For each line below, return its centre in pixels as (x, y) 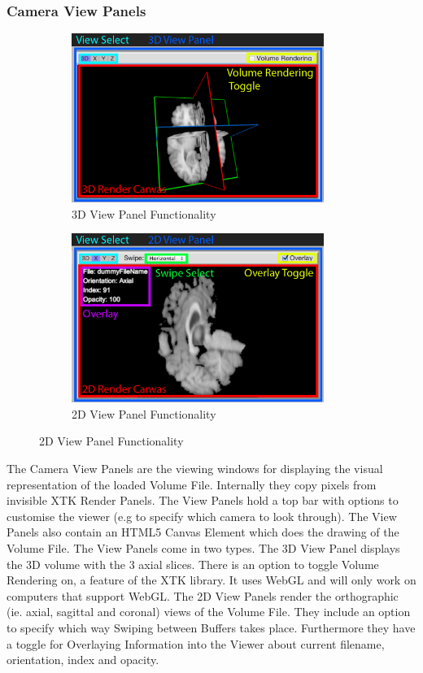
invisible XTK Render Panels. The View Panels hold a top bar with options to (203, 500)
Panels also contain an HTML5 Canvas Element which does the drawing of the (203, 532)
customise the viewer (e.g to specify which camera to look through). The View (202, 516)
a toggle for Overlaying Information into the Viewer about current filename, (196, 643)
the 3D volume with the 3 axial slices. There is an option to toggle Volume (193, 564)
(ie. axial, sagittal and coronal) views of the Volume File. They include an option (209, 612)
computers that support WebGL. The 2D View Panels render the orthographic (203, 595)
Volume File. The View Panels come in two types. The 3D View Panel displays (203, 547)
